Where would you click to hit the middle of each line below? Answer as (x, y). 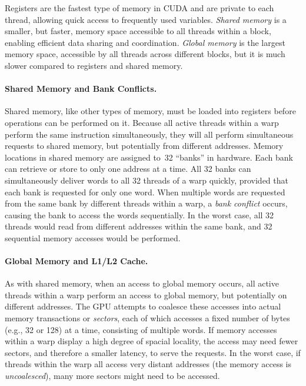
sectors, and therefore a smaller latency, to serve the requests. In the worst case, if (153, 352)
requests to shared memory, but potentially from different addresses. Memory (144, 146)
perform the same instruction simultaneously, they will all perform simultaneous (149, 134)
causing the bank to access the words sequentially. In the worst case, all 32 (139, 214)
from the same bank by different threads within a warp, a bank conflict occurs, (146, 203)
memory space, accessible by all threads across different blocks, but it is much (145, 54)
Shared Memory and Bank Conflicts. (81, 89)
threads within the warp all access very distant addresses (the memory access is (148, 364)
